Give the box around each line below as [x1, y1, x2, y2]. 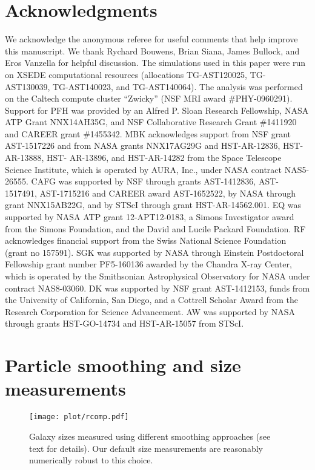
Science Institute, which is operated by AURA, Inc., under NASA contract [5, 163, 282, 175]
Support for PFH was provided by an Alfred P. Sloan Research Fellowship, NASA [5, 103, 309, 116]
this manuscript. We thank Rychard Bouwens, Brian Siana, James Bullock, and [5, 44, 300, 57]
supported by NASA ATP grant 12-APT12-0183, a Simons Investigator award [5, 211, 294, 223]
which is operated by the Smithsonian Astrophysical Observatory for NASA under [5, 270, 310, 282]
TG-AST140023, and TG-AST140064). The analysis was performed [52, 80, 303, 93]
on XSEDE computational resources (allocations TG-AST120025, [5, 68, 248, 80]
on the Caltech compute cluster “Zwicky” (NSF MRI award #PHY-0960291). [5, 92, 293, 105]
